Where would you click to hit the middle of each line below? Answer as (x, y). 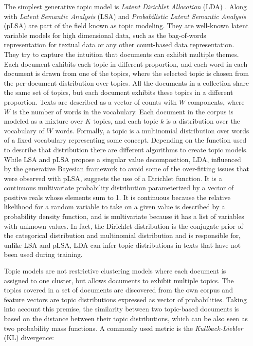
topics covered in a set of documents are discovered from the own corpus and (118, 290)
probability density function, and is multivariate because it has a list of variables (124, 216)
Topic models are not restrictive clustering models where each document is (115, 271)
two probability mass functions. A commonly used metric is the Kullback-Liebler (124, 328)
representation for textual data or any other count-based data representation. (119, 45)
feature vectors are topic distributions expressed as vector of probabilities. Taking (125, 299)
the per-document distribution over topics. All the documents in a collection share (126, 82)
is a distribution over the (203, 121)
